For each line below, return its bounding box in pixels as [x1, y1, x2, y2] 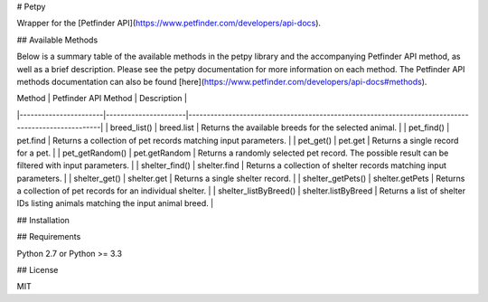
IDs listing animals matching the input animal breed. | [16, 198, 214, 209]
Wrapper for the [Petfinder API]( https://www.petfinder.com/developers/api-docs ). [16, 18, 321, 29]
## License [16, 265, 59, 276]
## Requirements [16, 231, 81, 242]
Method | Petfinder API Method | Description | [16, 93, 187, 104]
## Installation [16, 214, 70, 225]
